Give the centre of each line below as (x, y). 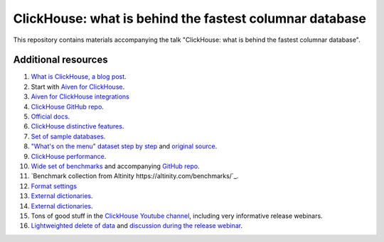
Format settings (54, 186)
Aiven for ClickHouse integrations (80, 97)
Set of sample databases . (68, 136)
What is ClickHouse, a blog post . (79, 77)
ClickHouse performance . (69, 156)
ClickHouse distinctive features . (78, 126)
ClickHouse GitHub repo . (68, 106)
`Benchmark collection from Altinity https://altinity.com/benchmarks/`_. (135, 176)
